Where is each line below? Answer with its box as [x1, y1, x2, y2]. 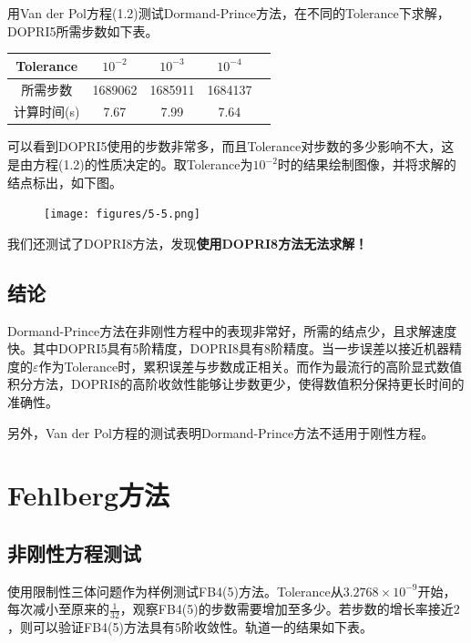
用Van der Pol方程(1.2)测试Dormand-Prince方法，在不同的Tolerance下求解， [7, 4, 450, 22]
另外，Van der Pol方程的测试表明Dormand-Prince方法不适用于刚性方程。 [7, 423, 435, 442]
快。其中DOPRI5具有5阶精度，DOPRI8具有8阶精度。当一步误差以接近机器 [7, 339, 449, 358]
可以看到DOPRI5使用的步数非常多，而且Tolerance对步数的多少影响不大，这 [7, 137, 455, 156]
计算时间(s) [14, 102, 80, 121]
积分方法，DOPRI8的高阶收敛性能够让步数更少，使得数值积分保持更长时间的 [7, 374, 465, 393]
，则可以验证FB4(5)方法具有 [7, 617, 175, 637]
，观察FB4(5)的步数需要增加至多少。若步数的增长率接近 [119, 599, 454, 618]
